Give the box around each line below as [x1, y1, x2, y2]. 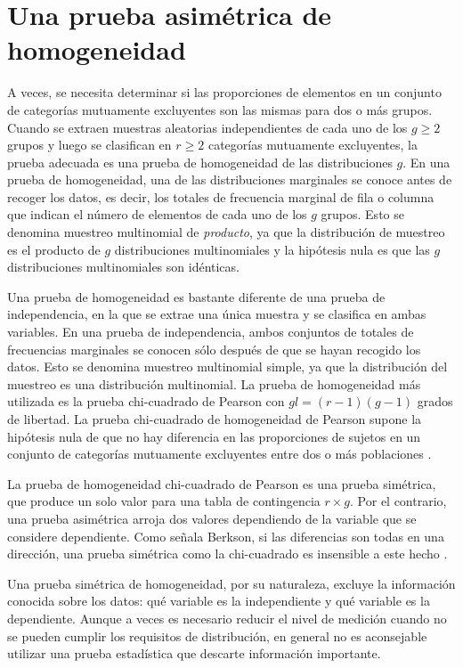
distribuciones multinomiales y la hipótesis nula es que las [114, 240, 430, 258]
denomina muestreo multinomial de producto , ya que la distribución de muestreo [7, 223, 445, 241]
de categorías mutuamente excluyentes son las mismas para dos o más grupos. [7, 100, 433, 118]
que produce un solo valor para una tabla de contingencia [7, 492, 321, 510]
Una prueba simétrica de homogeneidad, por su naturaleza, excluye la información [7, 574, 456, 592]
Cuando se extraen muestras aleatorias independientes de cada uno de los [7, 118, 408, 136]
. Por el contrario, [350, 492, 447, 510]
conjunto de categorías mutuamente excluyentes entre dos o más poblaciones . [7, 444, 432, 463]
